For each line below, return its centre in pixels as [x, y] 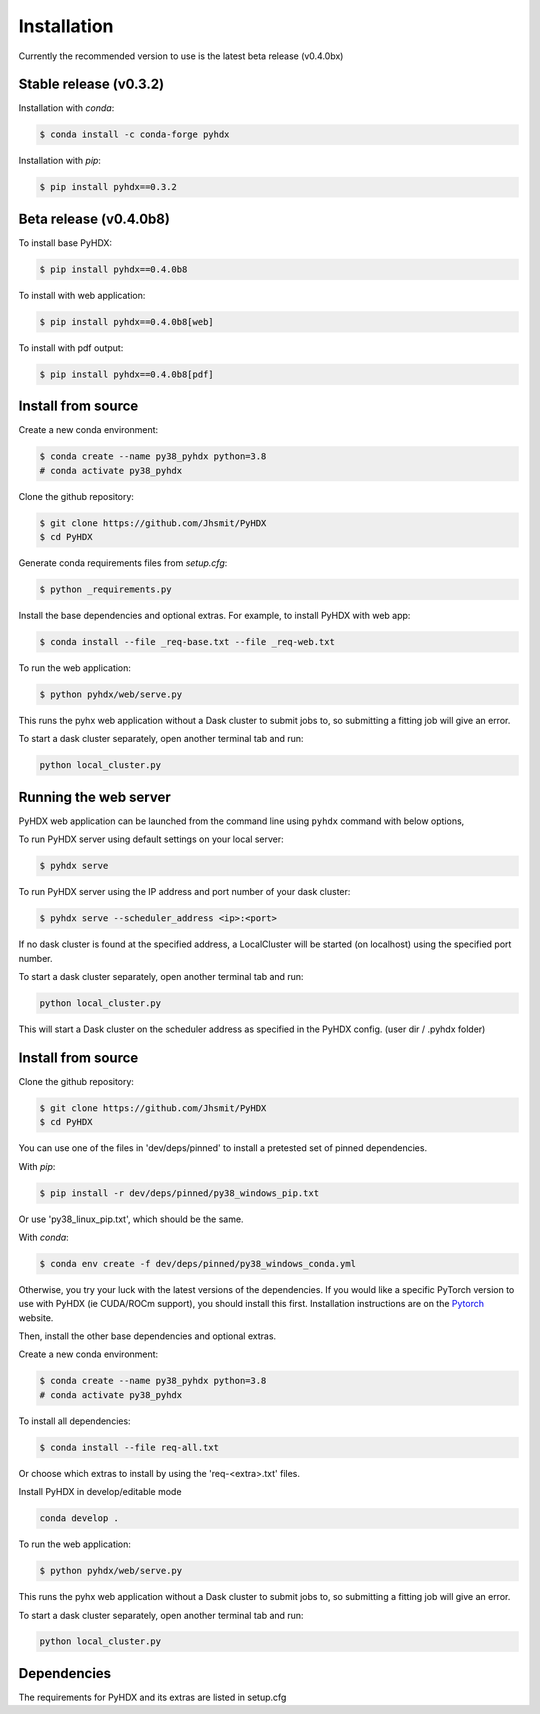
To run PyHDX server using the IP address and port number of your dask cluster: [184, 892]
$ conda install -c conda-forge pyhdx [134, 134]
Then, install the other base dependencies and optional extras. [147, 1336]
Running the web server [95, 796]
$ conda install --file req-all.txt [129, 1447]
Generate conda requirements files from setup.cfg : [123, 563]
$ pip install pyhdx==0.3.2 [108, 187]
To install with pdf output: [71, 347]
